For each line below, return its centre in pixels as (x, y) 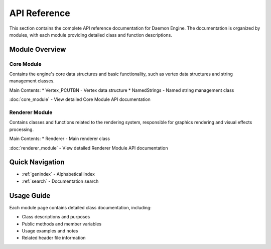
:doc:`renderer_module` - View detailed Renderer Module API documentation (89, 148)
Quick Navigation (37, 162)
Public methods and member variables (62, 224)
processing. (22, 129)
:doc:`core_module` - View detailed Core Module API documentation (80, 99)
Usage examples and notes (50, 230)
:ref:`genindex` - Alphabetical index (58, 174)
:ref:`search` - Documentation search (60, 181)
